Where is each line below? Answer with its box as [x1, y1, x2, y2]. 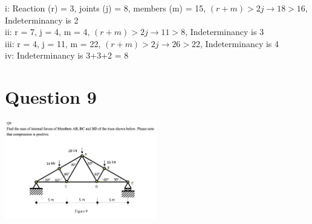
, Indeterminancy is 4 [200, 37, 279, 50]
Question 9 [5, 85, 97, 109]
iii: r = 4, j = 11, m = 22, [5, 37, 101, 50]
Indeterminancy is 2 [5, 13, 79, 26]
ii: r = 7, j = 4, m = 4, [5, 25, 90, 38]
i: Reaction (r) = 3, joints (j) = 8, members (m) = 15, [5, 2, 206, 14]
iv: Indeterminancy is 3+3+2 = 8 [5, 49, 129, 62]
